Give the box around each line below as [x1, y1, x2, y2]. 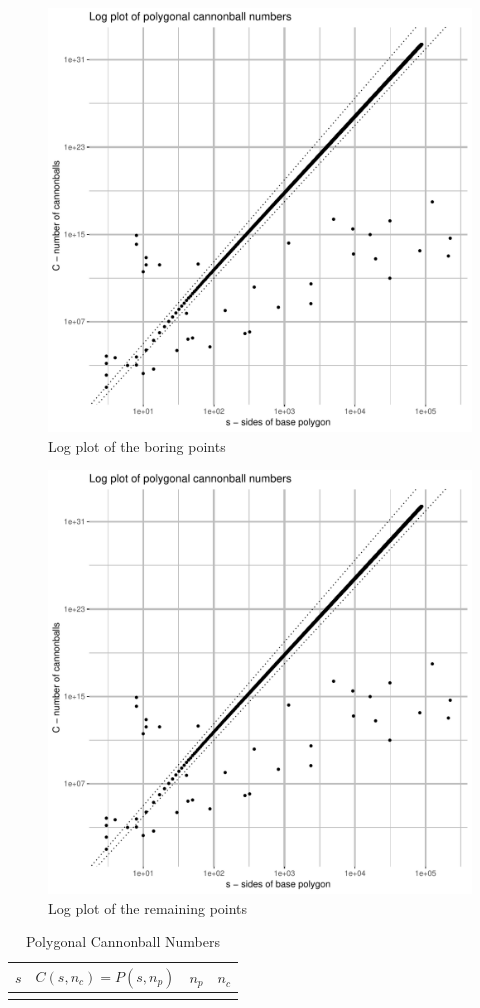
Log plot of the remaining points [48, 897, 248, 918]
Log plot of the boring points [48, 435, 226, 456]
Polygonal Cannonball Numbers [25, 931, 220, 952]
